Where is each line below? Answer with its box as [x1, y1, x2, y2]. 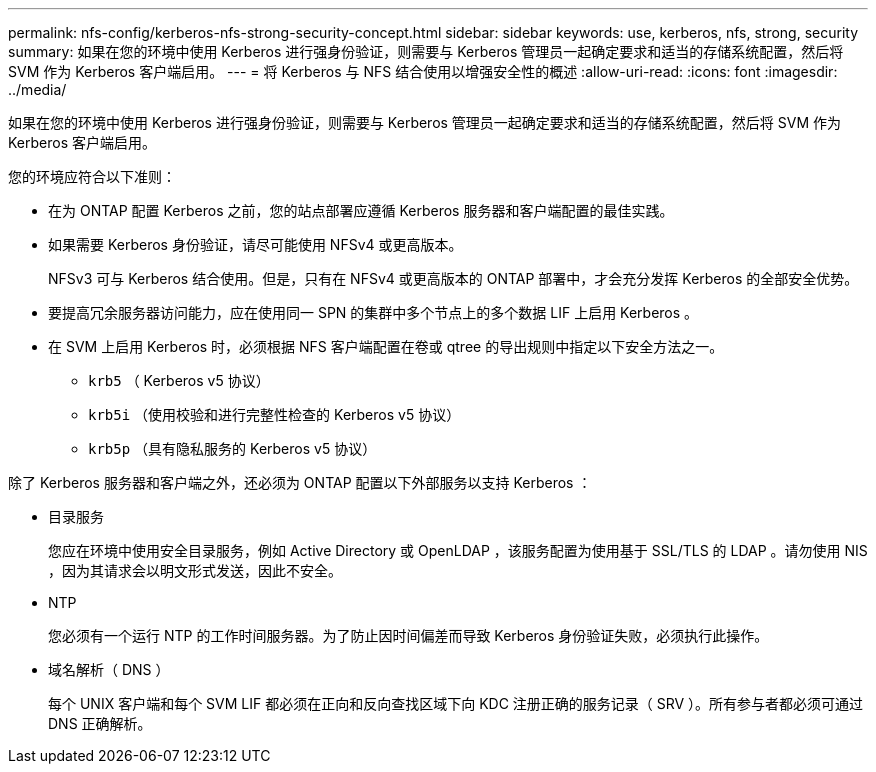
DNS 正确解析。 [48, 715, 152, 732]
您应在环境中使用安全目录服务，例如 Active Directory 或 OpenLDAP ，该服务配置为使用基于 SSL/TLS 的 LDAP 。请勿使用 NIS [48, 542, 868, 559]
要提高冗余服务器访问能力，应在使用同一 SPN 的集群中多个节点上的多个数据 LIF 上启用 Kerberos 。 [48, 304, 699, 321]
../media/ [8, 81, 67, 98]
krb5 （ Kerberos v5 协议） [88, 372, 270, 389]
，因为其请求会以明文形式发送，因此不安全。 [48, 562, 342, 579]
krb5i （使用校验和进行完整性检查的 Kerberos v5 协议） [88, 406, 461, 423]
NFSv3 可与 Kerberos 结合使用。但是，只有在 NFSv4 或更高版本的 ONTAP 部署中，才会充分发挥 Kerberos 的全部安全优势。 [48, 270, 859, 287]
